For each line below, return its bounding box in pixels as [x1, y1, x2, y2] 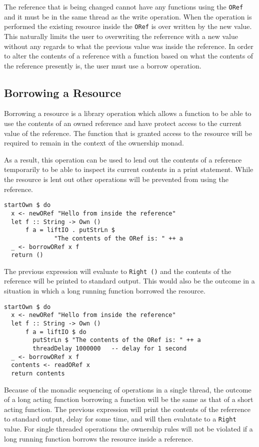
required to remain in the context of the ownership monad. [4, 137, 184, 148]
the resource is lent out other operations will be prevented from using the [4, 174, 228, 184]
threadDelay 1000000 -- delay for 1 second [32, 344, 187, 352]
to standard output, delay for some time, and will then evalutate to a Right [4, 413, 236, 424]
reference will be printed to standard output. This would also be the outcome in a [4, 275, 255, 286]
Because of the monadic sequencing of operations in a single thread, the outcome [4, 384, 251, 394]
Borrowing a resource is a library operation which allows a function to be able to [4, 108, 251, 118]
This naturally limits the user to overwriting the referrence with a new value [4, 30, 238, 41]
